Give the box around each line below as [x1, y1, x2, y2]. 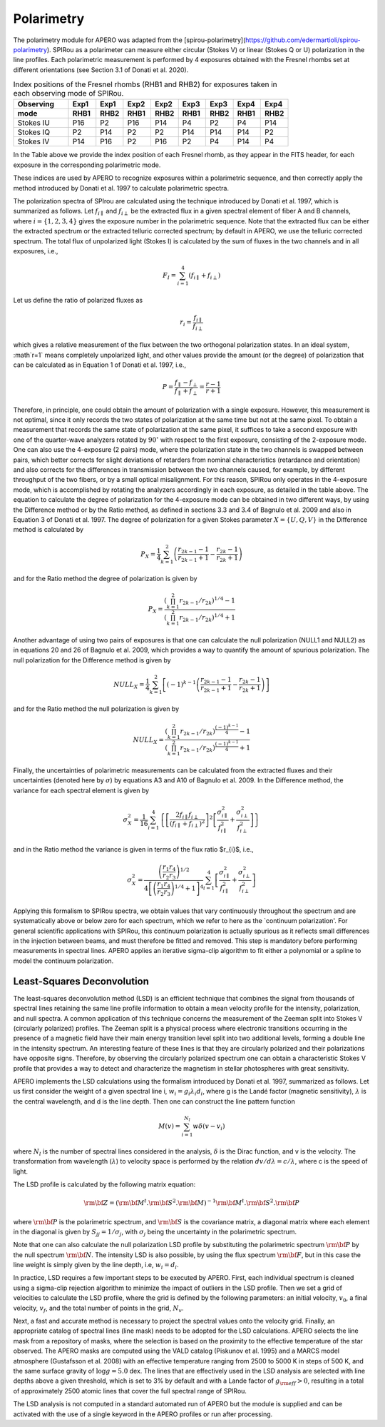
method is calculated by [13, 525, 84, 534]
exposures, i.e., [13, 247, 58, 255]
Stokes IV [17, 136, 50, 146]
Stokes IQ [17, 127, 50, 137]
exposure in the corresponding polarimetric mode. [13, 161, 161, 169]
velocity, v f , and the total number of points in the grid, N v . [13, 1304, 184, 1313]
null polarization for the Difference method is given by [13, 655, 171, 664]
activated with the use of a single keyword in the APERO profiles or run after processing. [13, 1410, 273, 1418]
